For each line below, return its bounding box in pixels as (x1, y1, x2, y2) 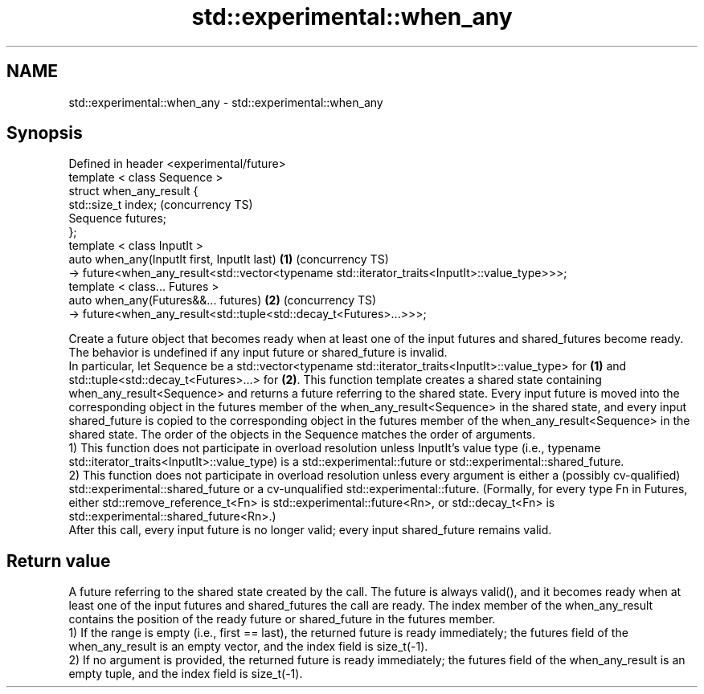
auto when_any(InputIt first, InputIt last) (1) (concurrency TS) (68, 252, 389, 267)
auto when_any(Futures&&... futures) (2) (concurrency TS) (68, 293, 377, 308)
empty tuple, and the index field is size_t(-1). (68, 667, 303, 681)
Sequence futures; (68, 211, 167, 226)
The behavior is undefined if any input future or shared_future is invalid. (68, 345, 448, 360)
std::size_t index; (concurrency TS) (68, 198, 253, 212)
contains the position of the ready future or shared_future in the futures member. (68, 612, 496, 627)
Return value (6, 550, 111, 571)
